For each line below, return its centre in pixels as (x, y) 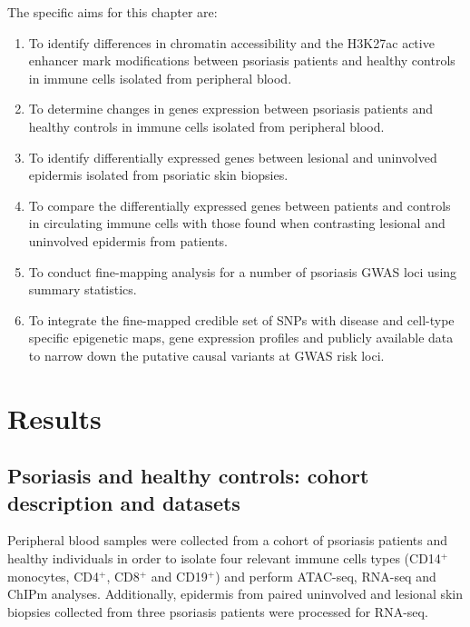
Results (54, 418)
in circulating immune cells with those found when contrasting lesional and (237, 223)
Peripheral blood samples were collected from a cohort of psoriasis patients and (228, 540)
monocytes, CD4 (53, 576)
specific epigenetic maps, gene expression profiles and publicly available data (241, 338)
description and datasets (124, 502)
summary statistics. (83, 289)
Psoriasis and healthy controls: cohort (188, 476)
